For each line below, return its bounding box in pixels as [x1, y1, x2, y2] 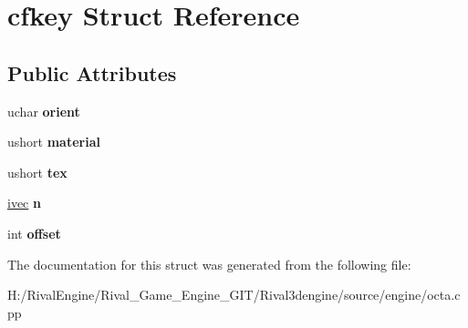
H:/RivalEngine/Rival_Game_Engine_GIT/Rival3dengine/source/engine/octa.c [7, 285, 461, 304]
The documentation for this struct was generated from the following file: [7, 254, 411, 273]
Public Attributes [7, 58, 177, 87]
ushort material [7, 132, 100, 151]
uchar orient [7, 101, 80, 120]
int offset [7, 223, 61, 242]
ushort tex [7, 162, 68, 181]
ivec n [7, 193, 41, 212]
